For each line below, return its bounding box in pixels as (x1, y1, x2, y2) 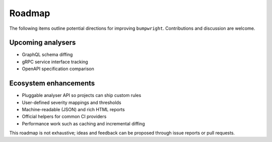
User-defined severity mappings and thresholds (22, 99, 121, 106)
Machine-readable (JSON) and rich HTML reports (22, 106, 125, 112)
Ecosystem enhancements (9, 79, 95, 88)
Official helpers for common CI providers (22, 114, 107, 120)
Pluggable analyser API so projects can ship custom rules (22, 92, 142, 99)
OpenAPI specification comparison (22, 66, 94, 72)
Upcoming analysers (9, 38, 76, 47)
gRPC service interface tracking (22, 59, 88, 65)
